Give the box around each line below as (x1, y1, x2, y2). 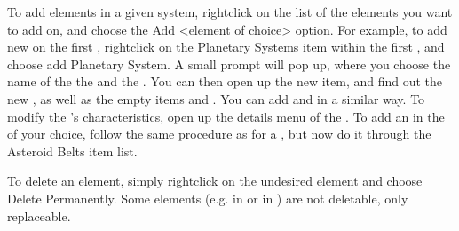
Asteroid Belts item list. (7, 141, 138, 160)
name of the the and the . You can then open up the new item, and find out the (7, 72, 443, 91)
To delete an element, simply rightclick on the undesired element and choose (7, 171, 423, 190)
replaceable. (7, 206, 71, 225)
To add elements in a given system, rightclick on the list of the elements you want (7, 3, 453, 20)
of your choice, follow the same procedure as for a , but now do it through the (7, 124, 431, 143)
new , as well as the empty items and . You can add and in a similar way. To (7, 89, 425, 108)
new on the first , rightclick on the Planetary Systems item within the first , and (7, 37, 445, 56)
